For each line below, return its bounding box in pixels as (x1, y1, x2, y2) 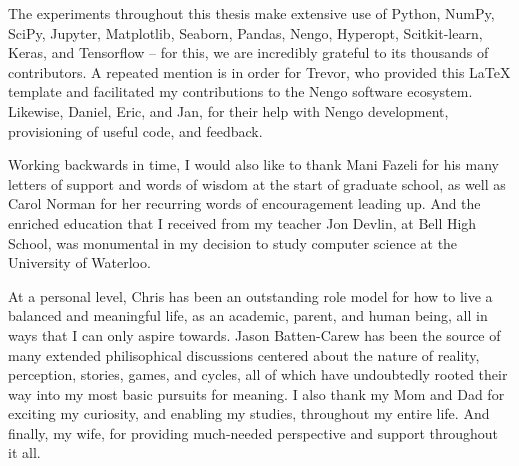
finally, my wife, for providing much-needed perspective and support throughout (8, 422, 499, 443)
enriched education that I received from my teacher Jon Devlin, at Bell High (8, 212, 477, 233)
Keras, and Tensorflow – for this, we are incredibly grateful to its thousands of (8, 42, 489, 63)
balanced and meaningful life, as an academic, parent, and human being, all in (8, 305, 488, 326)
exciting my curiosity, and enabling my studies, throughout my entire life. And (8, 403, 490, 424)
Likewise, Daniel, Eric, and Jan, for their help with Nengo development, (8, 100, 449, 121)
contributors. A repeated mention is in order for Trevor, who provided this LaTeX (8, 61, 511, 82)
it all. (8, 442, 41, 463)
